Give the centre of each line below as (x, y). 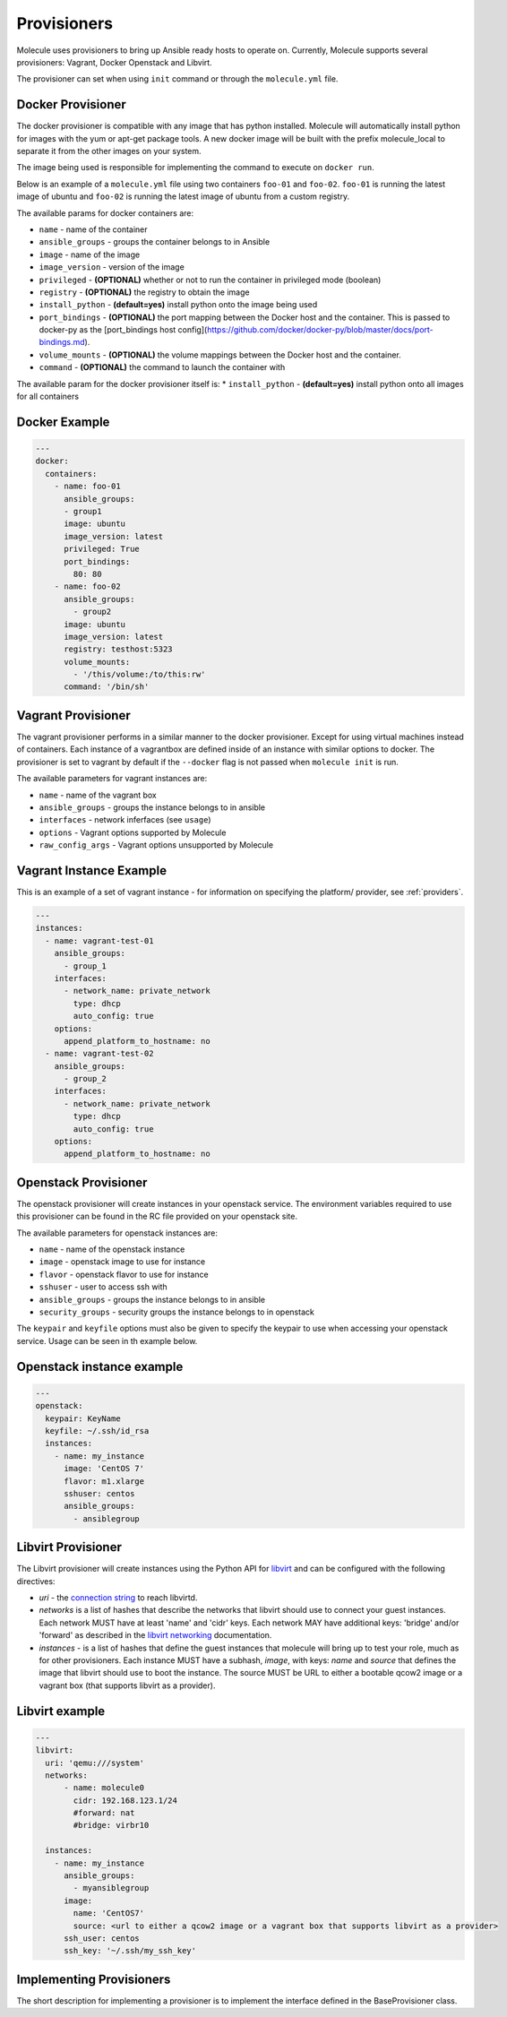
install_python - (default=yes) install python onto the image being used (178, 305)
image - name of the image (90, 254)
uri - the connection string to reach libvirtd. (118, 1598)
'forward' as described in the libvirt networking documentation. (155, 1635)
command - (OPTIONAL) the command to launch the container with (162, 367)
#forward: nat (104, 1813)
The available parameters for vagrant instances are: (112, 779)
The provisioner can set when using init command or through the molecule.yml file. (177, 79)
